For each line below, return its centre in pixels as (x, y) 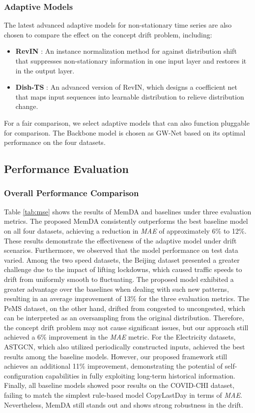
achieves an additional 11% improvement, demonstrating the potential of (113, 366)
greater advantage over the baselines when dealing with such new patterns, (116, 289)
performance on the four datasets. (55, 142)
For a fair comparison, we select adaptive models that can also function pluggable (127, 122)
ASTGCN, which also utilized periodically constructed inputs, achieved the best (125, 347)
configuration (24, 375)
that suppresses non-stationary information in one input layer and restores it (131, 61)
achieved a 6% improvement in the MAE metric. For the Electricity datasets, (120, 337)
